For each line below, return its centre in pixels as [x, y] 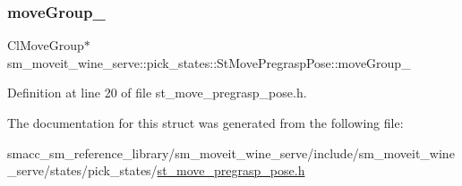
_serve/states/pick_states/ [82, 170]
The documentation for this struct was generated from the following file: [205, 123]
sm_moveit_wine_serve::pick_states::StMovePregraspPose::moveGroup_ [209, 62]
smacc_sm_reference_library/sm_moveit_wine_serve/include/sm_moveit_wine [231, 152]
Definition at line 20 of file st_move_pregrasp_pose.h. [157, 93]
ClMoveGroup [46, 45]
